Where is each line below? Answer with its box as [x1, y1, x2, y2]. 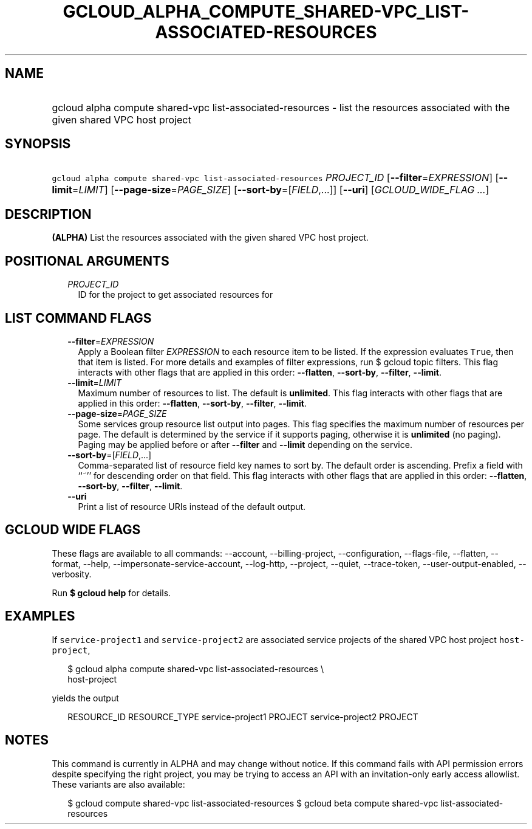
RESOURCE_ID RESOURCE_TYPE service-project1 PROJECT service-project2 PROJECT [67, 711, 418, 722]
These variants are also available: [52, 779, 185, 789]
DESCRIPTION [5, 206, 92, 222]
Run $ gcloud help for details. [52, 587, 171, 598]
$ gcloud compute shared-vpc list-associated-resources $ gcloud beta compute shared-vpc [67, 797, 438, 808]
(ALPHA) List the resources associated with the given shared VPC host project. [52, 232, 369, 243]
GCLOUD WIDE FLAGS [5, 522, 141, 538]
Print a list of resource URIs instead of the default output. [78, 501, 306, 512]
